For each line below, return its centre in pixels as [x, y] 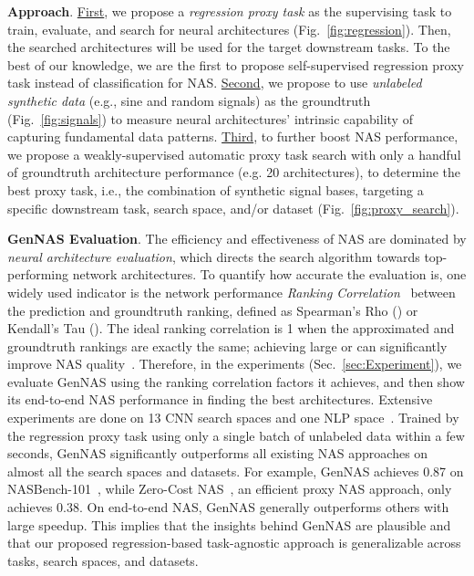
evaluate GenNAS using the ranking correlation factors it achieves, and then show [236, 381]
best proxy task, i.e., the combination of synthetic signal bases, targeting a [216, 189]
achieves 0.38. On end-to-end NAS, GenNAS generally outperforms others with [228, 507]
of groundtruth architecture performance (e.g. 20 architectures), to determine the [234, 172]
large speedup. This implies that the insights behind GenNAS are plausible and [229, 524]
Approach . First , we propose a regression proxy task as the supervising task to [230, 11]
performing [38, 274]
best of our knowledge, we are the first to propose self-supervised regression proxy [236, 64]
